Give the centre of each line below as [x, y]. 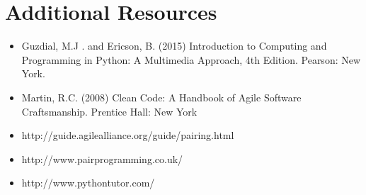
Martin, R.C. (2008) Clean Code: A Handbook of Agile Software [161, 97]
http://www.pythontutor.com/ [88, 183]
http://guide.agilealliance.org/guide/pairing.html [128, 135]
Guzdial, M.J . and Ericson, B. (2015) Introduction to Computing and [174, 46]
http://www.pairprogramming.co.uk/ [102, 158]
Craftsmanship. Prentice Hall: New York [109, 111]
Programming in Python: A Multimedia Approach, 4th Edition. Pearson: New [191, 59]
